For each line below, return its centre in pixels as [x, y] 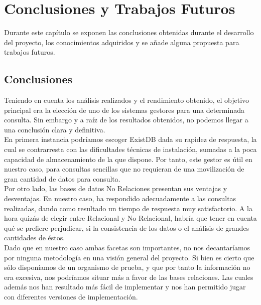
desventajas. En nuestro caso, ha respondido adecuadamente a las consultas [120, 198]
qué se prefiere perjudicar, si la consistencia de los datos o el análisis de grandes [127, 227]
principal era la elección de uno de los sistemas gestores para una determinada [124, 110]
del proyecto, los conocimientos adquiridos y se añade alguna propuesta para [122, 42]
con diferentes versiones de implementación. [71, 296]
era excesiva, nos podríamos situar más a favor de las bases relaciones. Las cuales [129, 277]
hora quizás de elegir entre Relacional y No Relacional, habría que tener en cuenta [130, 218]
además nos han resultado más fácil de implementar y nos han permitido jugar [125, 287]
